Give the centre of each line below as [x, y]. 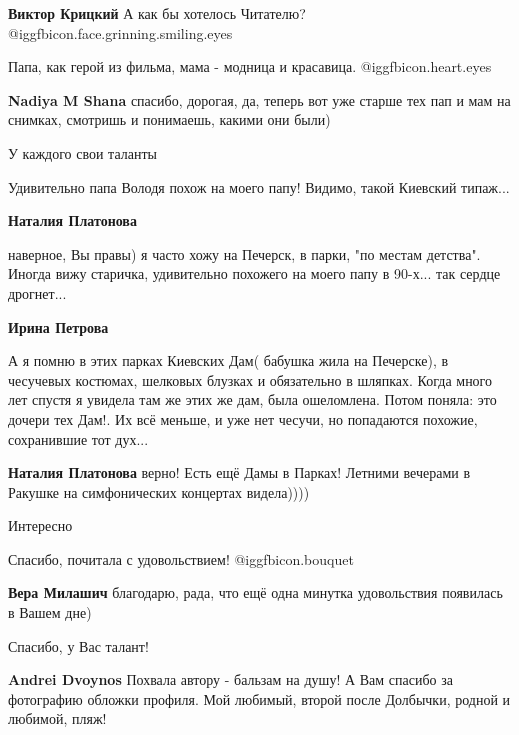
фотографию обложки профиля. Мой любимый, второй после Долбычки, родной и [259, 698]
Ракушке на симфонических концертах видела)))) [159, 491]
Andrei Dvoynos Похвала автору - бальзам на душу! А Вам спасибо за [230, 679]
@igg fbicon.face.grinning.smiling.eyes [120, 32]
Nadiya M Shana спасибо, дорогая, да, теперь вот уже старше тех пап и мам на [259, 99]
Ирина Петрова [58, 326]
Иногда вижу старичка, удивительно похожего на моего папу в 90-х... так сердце [254, 273]
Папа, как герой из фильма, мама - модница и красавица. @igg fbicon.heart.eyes [250, 66]
